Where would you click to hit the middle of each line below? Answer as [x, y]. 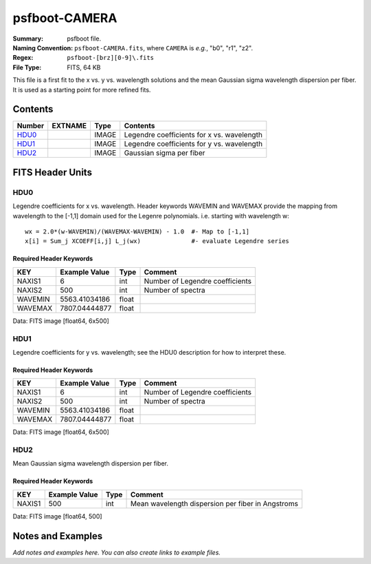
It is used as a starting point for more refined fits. [82, 90]
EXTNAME [69, 126]
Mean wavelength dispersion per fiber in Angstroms [214, 503]
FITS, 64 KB [84, 67]
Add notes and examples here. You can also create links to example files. [117, 552]
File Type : [27, 67]
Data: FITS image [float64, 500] [57, 516]
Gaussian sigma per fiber [165, 153]
